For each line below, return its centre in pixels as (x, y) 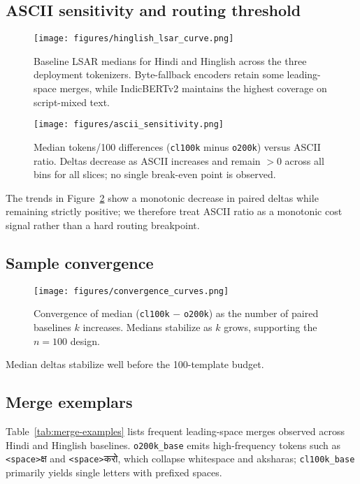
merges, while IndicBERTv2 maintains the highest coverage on (193, 88)
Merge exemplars (69, 402)
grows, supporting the (271, 327)
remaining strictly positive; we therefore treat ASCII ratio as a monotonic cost (174, 211)
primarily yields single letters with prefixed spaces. (114, 472)
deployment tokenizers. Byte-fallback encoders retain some (159, 74)
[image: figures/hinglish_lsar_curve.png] (134, 39)
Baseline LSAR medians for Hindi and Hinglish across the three (170, 60)
